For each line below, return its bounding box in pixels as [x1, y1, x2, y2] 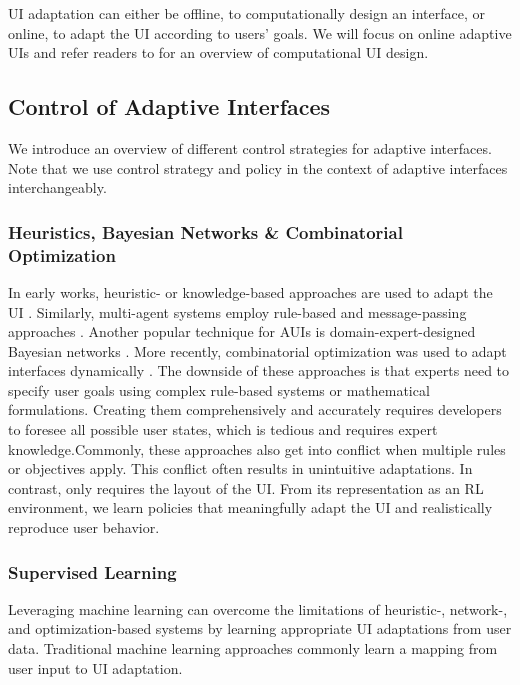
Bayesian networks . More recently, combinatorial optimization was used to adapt [8, 340, 507, 361]
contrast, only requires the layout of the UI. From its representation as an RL [8, 477, 484, 498]
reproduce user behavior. [8, 517, 160, 538]
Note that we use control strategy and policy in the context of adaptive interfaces [8, 157, 508, 178]
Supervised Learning [8, 559, 177, 584]
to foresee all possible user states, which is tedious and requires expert [8, 419, 438, 440]
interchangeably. [8, 177, 107, 198]
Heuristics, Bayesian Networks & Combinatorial [8, 219, 403, 244]
